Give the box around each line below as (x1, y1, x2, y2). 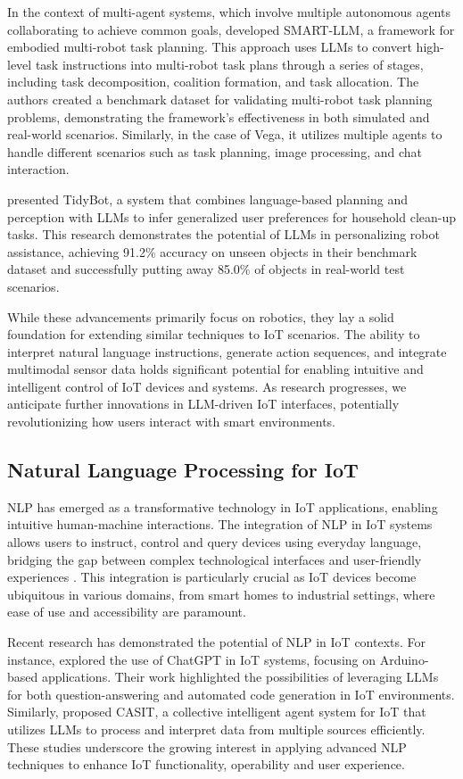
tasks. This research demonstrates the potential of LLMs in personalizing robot (7, 225, 440, 244)
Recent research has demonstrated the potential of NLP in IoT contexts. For (7, 633, 426, 651)
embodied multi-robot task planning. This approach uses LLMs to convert (7, 37, 412, 56)
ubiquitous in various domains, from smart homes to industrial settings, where (7, 584, 435, 603)
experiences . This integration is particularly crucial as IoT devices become (7, 568, 417, 586)
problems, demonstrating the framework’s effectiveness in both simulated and (7, 107, 430, 126)
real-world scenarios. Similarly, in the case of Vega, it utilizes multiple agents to (7, 125, 442, 144)
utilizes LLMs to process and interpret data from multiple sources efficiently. (7, 719, 426, 738)
